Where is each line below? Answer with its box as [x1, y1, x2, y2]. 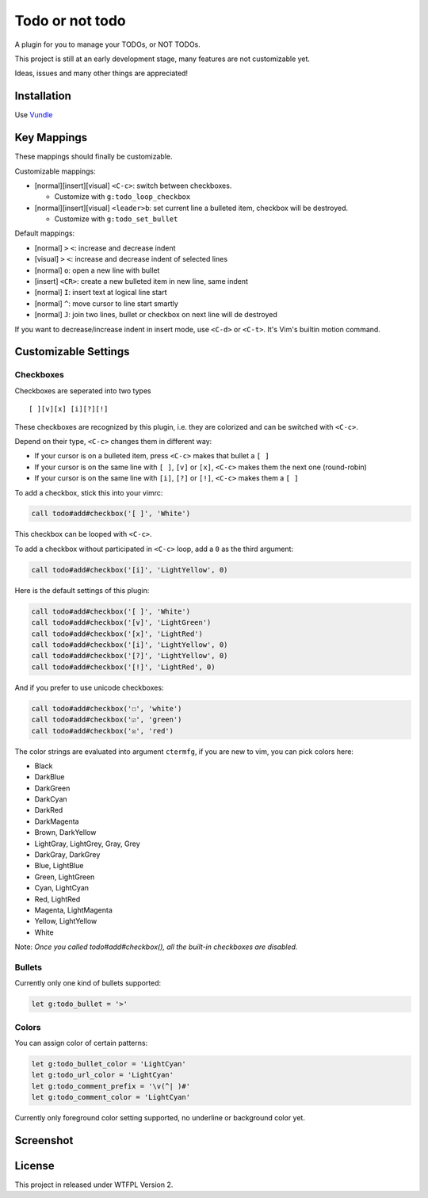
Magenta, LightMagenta [34, 905, 113, 915]
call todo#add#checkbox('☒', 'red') [31, 726, 174, 735]
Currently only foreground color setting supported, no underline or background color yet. [14, 1113, 305, 1123]
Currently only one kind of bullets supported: [14, 978, 162, 988]
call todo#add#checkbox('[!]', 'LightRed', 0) [31, 662, 216, 672]
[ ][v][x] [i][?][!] [29, 404, 109, 414]
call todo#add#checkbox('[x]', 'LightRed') [31, 629, 204, 638]
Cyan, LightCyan [34, 883, 90, 893]
